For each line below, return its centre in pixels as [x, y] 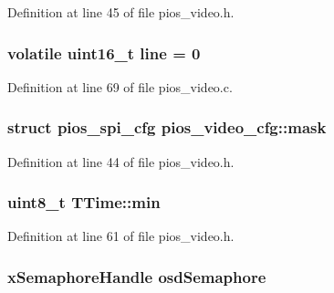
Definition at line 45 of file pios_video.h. [121, 12]
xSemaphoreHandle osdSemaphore [137, 276]
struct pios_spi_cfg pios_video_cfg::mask [167, 127]
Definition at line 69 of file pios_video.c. [120, 86]
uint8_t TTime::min [84, 202]
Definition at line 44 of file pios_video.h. [121, 161]
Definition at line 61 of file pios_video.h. [121, 236]
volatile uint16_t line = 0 [104, 52]
